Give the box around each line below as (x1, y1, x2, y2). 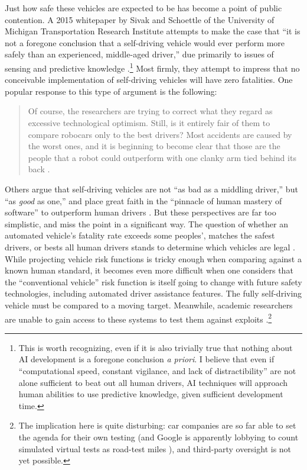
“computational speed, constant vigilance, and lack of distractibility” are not (18, 364, 296, 376)
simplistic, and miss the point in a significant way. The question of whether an (5, 217, 289, 230)
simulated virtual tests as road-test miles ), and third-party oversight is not (18, 442, 292, 455)
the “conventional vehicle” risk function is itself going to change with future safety (5, 275, 302, 288)
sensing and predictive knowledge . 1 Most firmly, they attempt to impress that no (5, 60, 300, 74)
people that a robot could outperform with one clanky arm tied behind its (28, 151, 296, 163)
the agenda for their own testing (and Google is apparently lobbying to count (18, 430, 299, 443)
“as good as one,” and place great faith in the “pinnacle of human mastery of (5, 194, 282, 207)
